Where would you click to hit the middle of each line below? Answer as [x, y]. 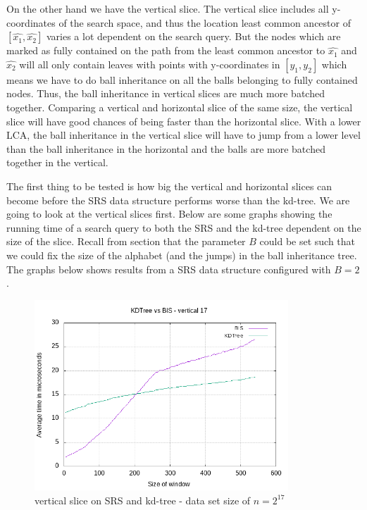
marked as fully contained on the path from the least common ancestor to [166, 50]
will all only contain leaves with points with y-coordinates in [150, 64]
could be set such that [307, 241]
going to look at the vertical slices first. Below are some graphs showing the [169, 214]
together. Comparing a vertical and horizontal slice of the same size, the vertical [180, 107]
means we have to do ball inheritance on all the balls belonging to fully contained [182, 79]
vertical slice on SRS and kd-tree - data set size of [143, 500]
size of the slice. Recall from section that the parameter [126, 241]
